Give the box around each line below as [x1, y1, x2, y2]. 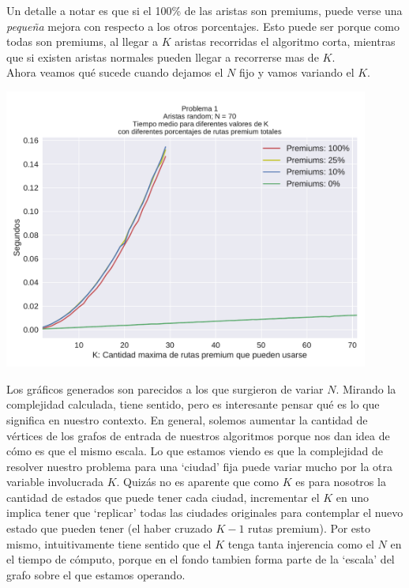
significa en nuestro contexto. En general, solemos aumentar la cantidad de [6, 411, 368, 428]
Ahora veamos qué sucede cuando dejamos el [6, 64, 223, 81]
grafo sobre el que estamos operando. [6, 566, 186, 582]
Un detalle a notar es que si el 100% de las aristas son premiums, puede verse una [6, 2, 403, 18]
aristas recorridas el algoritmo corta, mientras [174, 33, 396, 50]
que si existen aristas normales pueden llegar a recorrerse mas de [6, 48, 319, 65]
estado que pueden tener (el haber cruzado [6, 520, 212, 537]
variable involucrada [6, 473, 103, 490]
